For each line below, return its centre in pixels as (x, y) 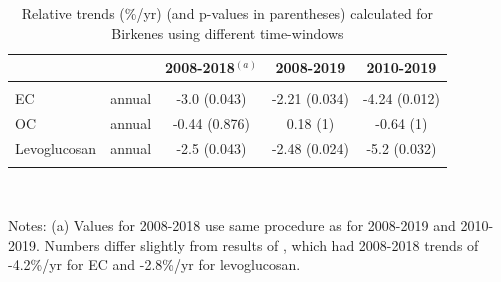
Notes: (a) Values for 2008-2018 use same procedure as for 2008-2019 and (232, 224)
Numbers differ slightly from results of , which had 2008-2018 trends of (261, 244)
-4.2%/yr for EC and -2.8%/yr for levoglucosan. (154, 264)
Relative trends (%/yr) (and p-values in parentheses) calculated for (227, 13)
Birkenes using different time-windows (227, 32)
